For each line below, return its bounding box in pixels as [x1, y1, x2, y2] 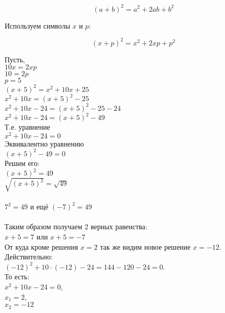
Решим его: [5, 157, 40, 168]
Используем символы [5, 20, 71, 31]
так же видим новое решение [100, 241, 191, 252]
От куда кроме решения [5, 241, 78, 252]
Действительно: [5, 251, 53, 262]
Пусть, [5, 54, 25, 64]
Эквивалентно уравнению [5, 138, 84, 149]
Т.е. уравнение [5, 122, 50, 132]
